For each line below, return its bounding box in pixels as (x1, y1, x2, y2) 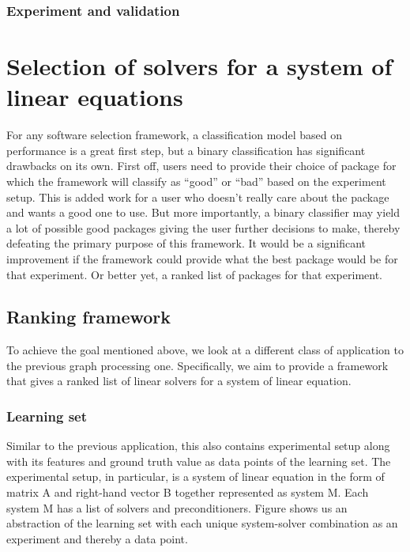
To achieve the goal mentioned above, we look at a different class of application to (6, 342, 404, 358)
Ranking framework (6, 304, 171, 329)
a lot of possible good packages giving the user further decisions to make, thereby (6, 219, 401, 236)
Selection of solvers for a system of (6, 50, 393, 82)
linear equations (6, 81, 183, 113)
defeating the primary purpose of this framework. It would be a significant (6, 235, 367, 251)
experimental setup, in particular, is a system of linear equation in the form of (6, 468, 385, 485)
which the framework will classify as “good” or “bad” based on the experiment (6, 172, 386, 189)
